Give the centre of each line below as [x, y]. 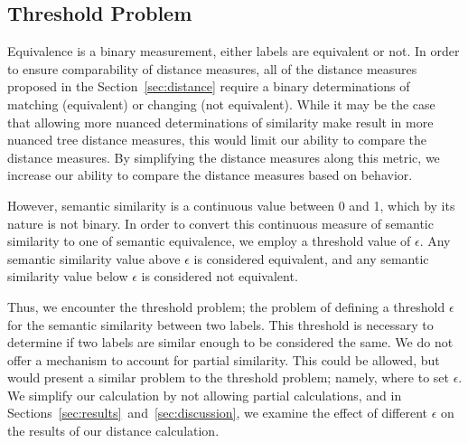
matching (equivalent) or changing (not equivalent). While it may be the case [221, 104]
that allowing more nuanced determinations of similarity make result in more [220, 122]
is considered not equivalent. [220, 276]
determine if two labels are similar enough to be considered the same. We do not [230, 342]
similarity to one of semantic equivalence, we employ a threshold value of [209, 241]
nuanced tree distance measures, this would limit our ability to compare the [217, 140]
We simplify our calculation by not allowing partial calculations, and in [205, 395]
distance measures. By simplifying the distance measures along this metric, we [224, 157]
